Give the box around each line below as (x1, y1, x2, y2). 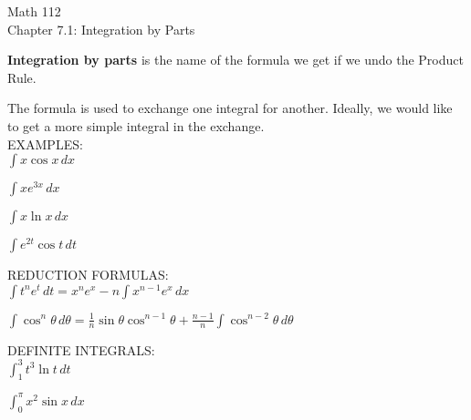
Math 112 (7, 2, 61, 20)
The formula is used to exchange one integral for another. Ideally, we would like (7, 98, 453, 118)
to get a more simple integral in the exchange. (7, 116, 265, 135)
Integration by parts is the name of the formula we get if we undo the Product (7, 50, 464, 69)
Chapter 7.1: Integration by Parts (7, 19, 195, 38)
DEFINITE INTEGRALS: (7, 340, 155, 359)
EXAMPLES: (7, 134, 83, 153)
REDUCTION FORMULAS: (7, 265, 169, 284)
